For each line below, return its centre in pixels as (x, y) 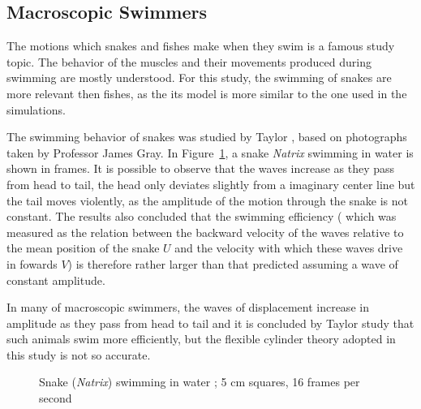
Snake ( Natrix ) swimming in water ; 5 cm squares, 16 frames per (200, 382)
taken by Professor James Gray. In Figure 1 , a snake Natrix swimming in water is (210, 152)
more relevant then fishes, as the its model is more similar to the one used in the (207, 93)
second (56, 398)
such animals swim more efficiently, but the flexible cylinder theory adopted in (201, 339)
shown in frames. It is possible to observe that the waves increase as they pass (201, 168)
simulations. (36, 109)
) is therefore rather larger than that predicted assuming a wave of (233, 263)
